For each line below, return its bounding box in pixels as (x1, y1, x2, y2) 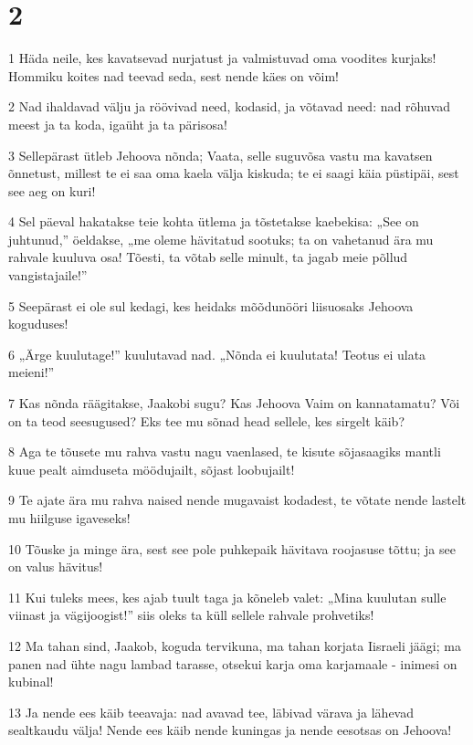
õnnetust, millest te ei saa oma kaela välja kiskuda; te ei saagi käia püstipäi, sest (8, 163, 459, 183)
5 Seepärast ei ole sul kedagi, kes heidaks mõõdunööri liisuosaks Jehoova (8, 296, 414, 315)
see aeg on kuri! (8, 181, 96, 200)
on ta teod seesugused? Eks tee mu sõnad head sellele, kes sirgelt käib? (8, 411, 405, 430)
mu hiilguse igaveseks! (8, 509, 131, 527)
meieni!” (8, 362, 55, 382)
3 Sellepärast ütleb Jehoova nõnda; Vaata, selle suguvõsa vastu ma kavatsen (8, 145, 433, 164)
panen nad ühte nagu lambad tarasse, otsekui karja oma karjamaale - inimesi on (8, 654, 457, 673)
